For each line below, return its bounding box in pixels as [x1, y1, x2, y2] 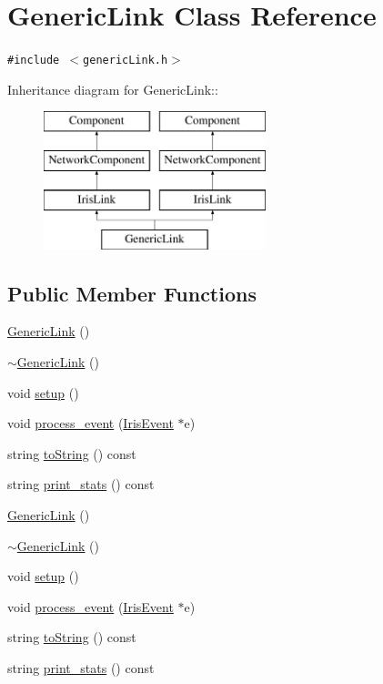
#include [7, 54, 60, 67]
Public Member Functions [7, 279, 257, 307]
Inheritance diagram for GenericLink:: [7, 79, 218, 98]
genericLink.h [83, 54, 168, 67]
